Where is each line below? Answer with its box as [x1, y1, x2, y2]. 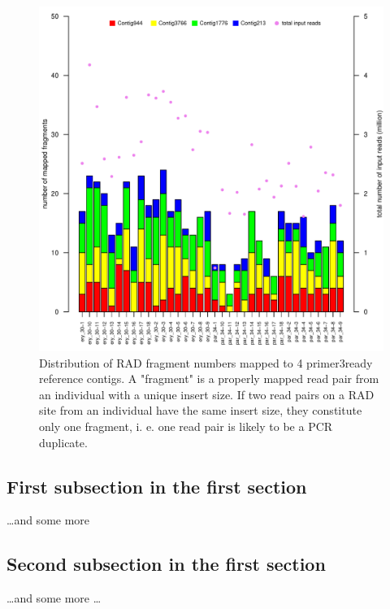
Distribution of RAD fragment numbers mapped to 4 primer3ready [39, 354, 373, 371]
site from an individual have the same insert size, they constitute [39, 402, 362, 419]
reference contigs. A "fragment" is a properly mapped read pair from [39, 370, 379, 387]
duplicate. [39, 433, 88, 450]
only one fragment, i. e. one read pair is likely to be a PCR [39, 417, 333, 434]
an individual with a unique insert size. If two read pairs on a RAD [39, 385, 375, 402]
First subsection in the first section [6, 473, 307, 498]
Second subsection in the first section [6, 551, 326, 576]
